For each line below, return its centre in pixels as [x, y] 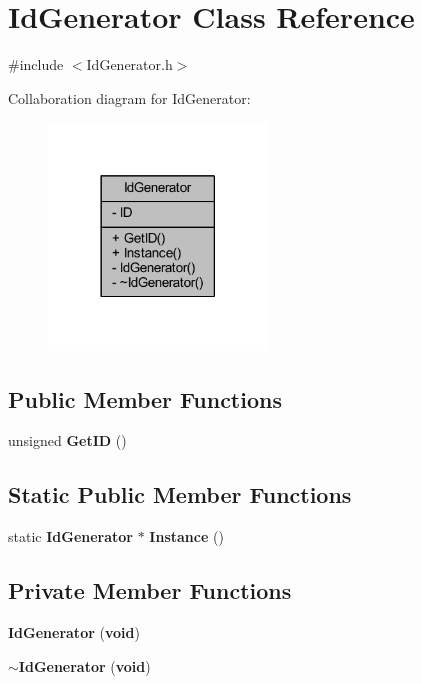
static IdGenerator [71, 536]
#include [36, 64]
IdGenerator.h [129, 64]
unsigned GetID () [67, 440]
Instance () [186, 536]
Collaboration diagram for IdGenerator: [129, 97]
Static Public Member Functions [180, 494]
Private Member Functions [150, 590]
